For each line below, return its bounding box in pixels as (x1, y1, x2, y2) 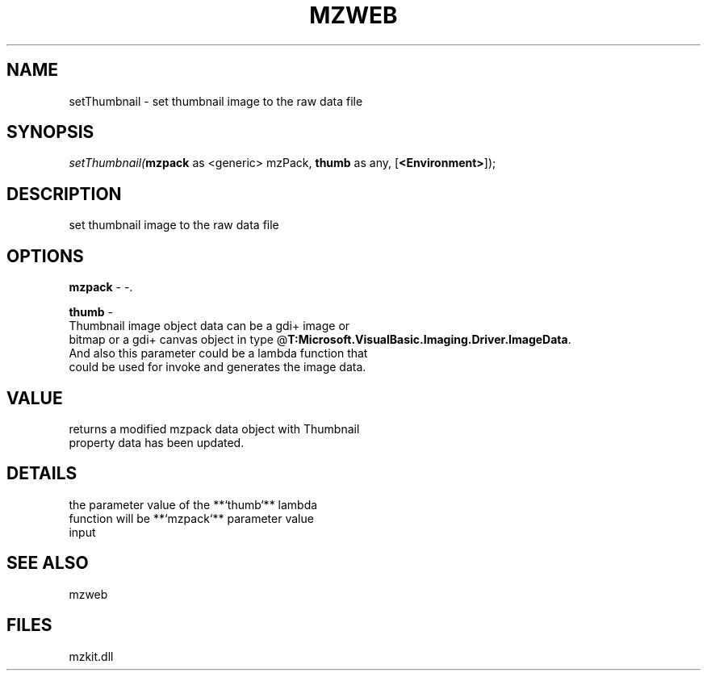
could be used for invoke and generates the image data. (69, 360, 366, 374)
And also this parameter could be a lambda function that (69, 346, 368, 361)
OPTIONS (6, 245, 84, 266)
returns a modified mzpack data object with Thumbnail (69, 421, 360, 436)
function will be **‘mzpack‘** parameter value (69, 511, 314, 525)
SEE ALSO (6, 553, 89, 574)
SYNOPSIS (6, 122, 94, 143)
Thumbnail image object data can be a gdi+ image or (69, 319, 350, 333)
